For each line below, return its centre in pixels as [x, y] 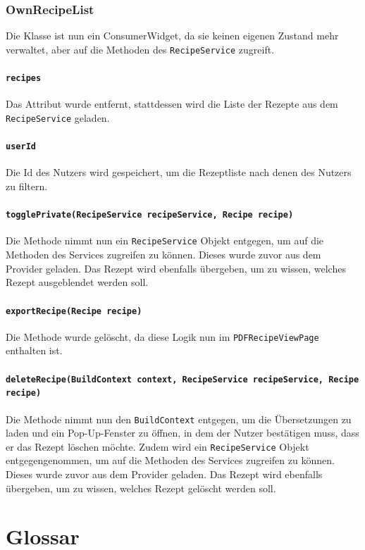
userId [21, 147]
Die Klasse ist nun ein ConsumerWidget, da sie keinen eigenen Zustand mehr [172, 36]
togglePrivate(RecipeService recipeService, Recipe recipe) [150, 215]
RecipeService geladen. [58, 117]
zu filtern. [27, 186]
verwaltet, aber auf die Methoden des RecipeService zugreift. [140, 49]
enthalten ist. [34, 350]
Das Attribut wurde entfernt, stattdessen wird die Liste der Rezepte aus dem [172, 104]
